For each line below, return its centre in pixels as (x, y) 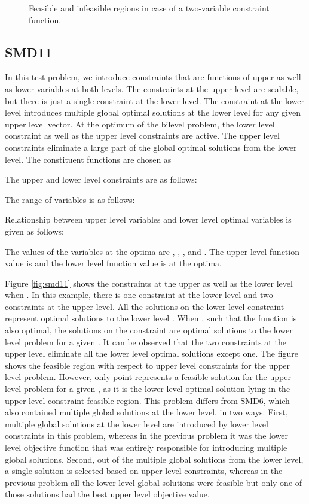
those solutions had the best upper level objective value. (107, 494)
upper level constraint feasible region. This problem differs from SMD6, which (147, 400)
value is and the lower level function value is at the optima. (114, 263)
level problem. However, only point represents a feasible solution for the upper (148, 377)
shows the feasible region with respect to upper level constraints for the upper (148, 365)
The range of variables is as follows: (70, 199)
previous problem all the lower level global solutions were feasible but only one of (154, 482)
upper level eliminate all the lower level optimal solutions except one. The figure (152, 353)
